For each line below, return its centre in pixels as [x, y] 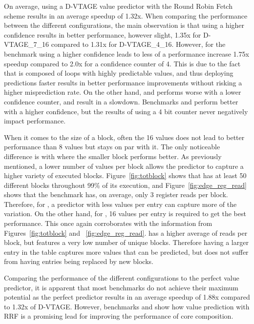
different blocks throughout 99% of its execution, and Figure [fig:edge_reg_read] [125, 185]
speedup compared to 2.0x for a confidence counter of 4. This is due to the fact [122, 63]
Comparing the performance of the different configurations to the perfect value [122, 278]
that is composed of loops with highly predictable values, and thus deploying [119, 73]
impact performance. [35, 121]
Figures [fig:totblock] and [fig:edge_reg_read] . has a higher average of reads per [126, 233]
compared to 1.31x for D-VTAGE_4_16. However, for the [138, 44]
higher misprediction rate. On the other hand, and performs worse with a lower [123, 92]
